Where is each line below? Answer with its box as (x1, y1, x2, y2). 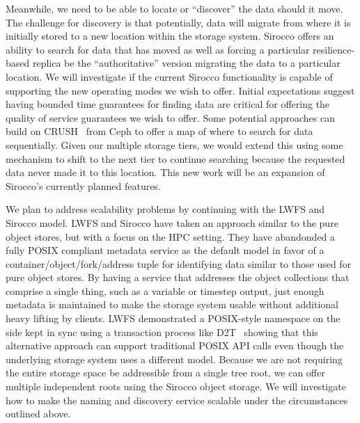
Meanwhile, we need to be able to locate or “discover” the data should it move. (6, 1, 343, 15)
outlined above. (6, 406, 71, 421)
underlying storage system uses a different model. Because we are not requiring (6, 351, 343, 366)
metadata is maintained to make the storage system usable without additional (6, 297, 338, 312)
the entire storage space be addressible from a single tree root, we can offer (6, 365, 325, 380)
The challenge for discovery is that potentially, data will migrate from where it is (6, 15, 351, 29)
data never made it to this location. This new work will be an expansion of (6, 165, 325, 179)
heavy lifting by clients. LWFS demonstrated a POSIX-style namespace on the (6, 311, 341, 326)
